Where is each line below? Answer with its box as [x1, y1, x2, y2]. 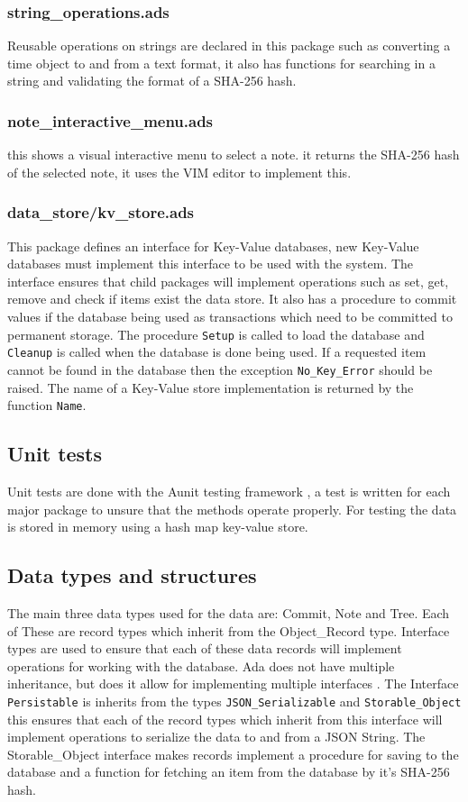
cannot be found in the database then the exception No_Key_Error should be [7, 360, 433, 378]
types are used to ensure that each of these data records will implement [7, 639, 402, 658]
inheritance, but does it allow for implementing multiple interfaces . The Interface [7, 674, 459, 693]
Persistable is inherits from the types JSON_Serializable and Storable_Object [7, 691, 462, 710]
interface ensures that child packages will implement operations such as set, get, [7, 271, 449, 290]
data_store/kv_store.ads [7, 201, 195, 223]
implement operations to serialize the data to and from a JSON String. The [7, 727, 426, 746]
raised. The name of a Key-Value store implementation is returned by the [7, 378, 414, 396]
